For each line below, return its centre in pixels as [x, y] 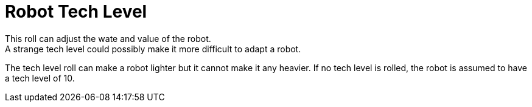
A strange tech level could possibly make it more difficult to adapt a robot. [153, 49]
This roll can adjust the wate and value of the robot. [108, 38]
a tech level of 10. [40, 78]
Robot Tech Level [76, 12]
